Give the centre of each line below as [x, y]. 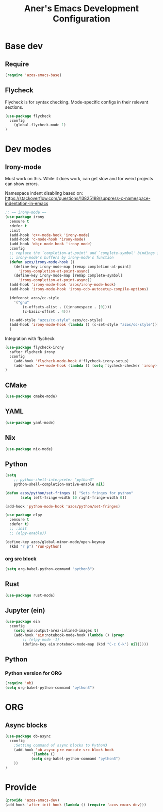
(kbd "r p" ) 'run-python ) [36, 546]
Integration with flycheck [30, 338]
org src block [21, 559]
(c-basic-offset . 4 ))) [46, 311]
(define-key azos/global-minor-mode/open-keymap [55, 542]
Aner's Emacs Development [81, 8]
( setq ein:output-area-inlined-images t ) [56, 630]
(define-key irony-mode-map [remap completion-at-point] [73, 267]
